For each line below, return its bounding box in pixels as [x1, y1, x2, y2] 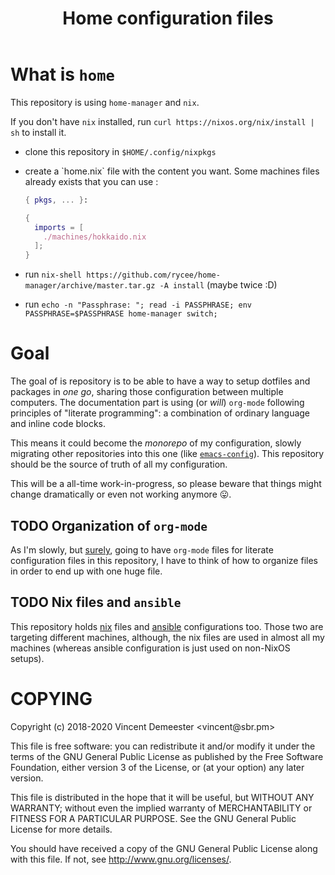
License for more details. [10, 823, 113, 835]
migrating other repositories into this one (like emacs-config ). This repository [10, 448, 325, 460]
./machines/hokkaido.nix [43, 232, 147, 242]
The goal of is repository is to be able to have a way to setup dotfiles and [10, 375, 311, 387]
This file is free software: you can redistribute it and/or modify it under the [10, 740, 316, 752]
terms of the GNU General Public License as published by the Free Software [10, 750, 324, 762]
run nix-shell [24, 268, 82, 281]
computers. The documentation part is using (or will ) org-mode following [10, 397, 305, 409]
